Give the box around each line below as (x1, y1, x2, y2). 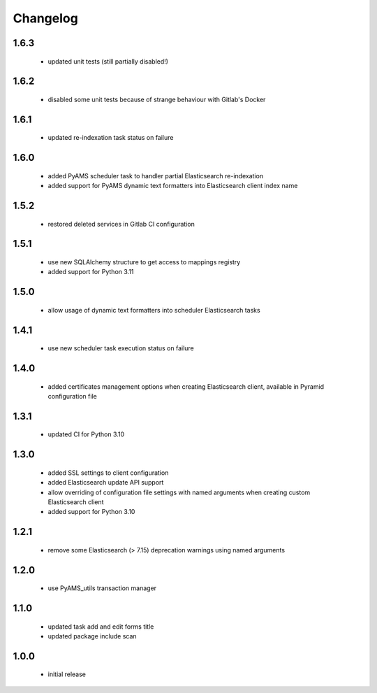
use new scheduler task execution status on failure (47, 344, 195, 352)
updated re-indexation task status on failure (47, 134, 174, 142)
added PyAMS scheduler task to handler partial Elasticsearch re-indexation (47, 171, 264, 180)
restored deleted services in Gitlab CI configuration (47, 220, 195, 228)
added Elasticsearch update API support (47, 478, 164, 487)
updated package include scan (47, 631, 137, 640)
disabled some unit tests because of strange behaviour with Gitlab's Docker (47, 95, 266, 103)
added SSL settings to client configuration (47, 469, 169, 477)
